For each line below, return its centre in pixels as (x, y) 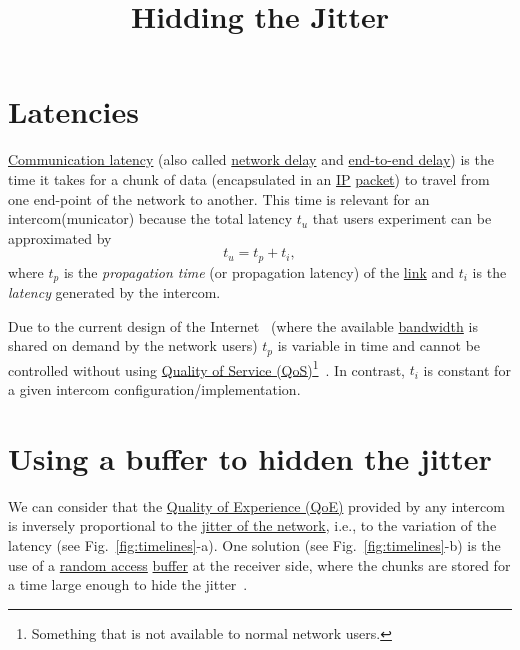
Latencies (73, 111)
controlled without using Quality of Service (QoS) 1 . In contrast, (206, 368)
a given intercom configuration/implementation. (154, 389)
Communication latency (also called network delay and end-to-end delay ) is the (251, 159)
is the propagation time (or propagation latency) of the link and (259, 271)
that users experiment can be (402, 218)
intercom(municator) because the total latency (150, 218)
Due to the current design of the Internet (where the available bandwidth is (243, 325)
